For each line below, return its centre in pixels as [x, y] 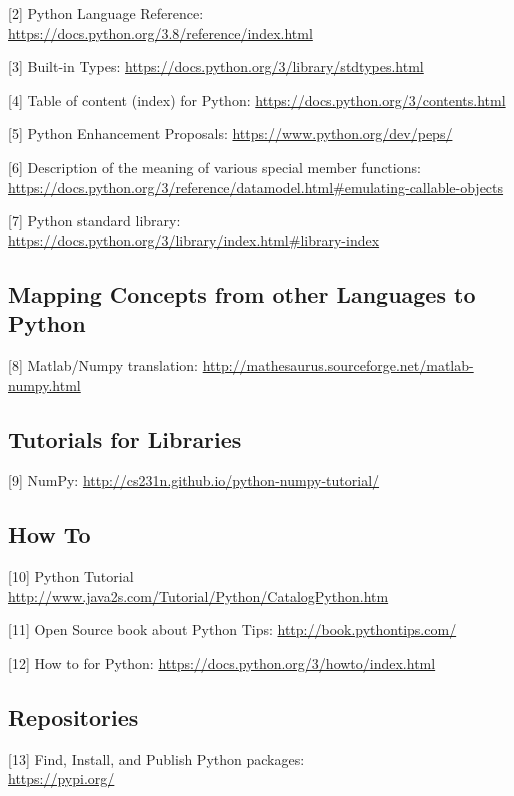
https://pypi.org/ [61, 778]
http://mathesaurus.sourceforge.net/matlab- [338, 364]
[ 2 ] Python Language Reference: [106, 13]
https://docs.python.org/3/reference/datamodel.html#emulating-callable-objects [256, 186]
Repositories [73, 716]
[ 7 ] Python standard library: [94, 220]
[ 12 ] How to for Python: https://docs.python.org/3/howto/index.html [222, 662]
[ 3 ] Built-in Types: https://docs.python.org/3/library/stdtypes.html [216, 66]
